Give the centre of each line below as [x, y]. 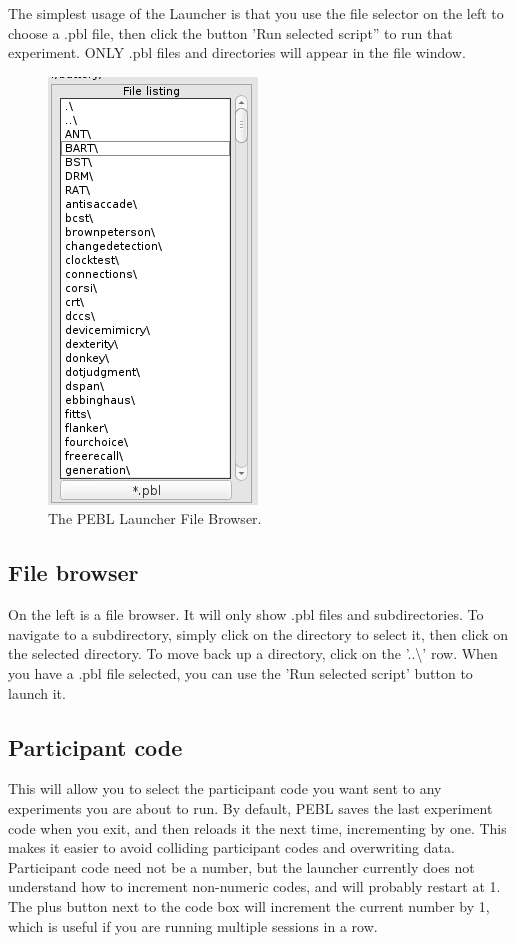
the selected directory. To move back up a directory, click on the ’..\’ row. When [253, 653]
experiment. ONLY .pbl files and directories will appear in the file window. [237, 52]
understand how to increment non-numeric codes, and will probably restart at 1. [254, 886]
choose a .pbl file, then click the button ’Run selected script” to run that [230, 32]
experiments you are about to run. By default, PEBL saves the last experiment [250, 807]
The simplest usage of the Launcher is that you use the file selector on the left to [256, 13]
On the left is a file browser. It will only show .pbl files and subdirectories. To [246, 614]
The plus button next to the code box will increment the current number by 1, [249, 905]
